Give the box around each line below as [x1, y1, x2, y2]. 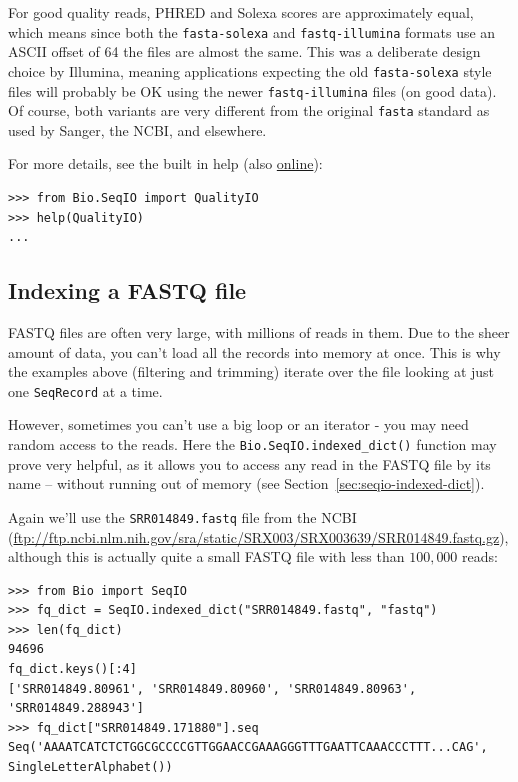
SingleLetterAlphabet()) [8, 760, 173, 775]
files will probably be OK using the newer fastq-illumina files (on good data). [8, 80, 497, 101]
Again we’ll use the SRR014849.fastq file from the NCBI [8, 506, 357, 527]
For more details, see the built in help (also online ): [8, 153, 323, 174]
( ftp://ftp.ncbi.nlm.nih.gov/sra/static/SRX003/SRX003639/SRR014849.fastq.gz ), [8, 526, 509, 547]
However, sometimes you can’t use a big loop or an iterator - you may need [8, 414, 469, 435]
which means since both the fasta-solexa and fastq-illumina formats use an [8, 21, 496, 42]
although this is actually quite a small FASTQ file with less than [8, 546, 405, 567]
